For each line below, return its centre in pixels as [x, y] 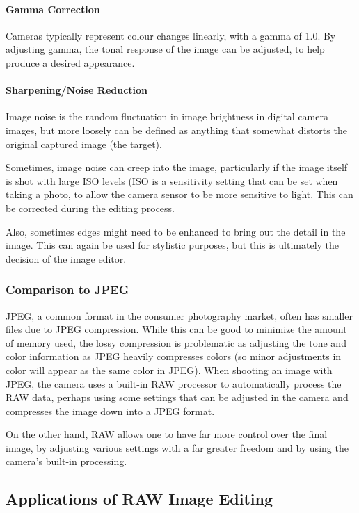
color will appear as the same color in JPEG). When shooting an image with [169, 369]
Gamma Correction [53, 9]
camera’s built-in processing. [66, 461]
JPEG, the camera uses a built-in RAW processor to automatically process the [174, 383]
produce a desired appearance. [70, 62]
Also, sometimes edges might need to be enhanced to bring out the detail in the [176, 231]
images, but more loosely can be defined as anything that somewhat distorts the [176, 130]
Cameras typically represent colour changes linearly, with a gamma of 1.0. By [171, 35]
